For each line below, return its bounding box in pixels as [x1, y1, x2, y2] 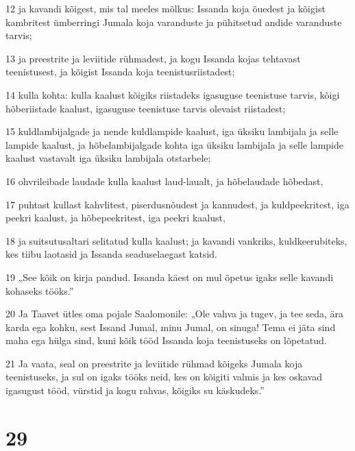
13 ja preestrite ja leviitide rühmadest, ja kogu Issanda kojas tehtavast [5, 51, 301, 65]
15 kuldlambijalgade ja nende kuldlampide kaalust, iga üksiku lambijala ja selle [5, 124, 339, 138]
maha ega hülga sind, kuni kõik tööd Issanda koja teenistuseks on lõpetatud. [5, 333, 327, 348]
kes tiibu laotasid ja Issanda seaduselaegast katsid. [5, 247, 217, 261]
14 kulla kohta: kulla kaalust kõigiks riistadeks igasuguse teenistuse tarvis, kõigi [5, 87, 340, 101]
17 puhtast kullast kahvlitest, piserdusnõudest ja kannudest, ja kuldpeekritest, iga [5, 197, 350, 211]
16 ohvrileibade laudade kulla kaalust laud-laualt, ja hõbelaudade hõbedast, [5, 173, 323, 188]
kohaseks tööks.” [5, 283, 74, 297]
